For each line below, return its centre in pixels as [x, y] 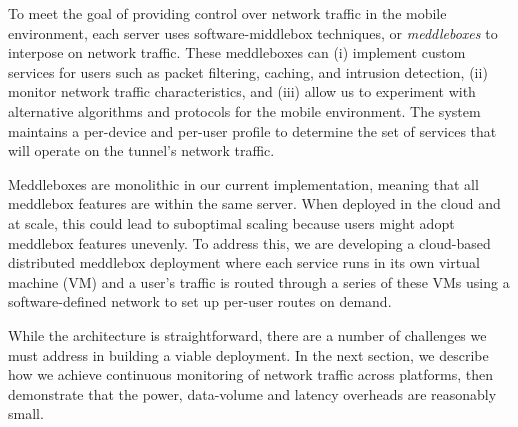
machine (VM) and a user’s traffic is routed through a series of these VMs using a [259, 281]
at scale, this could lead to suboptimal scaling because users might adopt [231, 222]
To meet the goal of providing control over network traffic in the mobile [227, 13]
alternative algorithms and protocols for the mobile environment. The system [244, 110]
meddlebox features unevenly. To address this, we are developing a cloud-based [249, 242]
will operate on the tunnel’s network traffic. [141, 150]
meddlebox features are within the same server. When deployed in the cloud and [254, 203]
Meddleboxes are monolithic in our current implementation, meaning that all [243, 183]
